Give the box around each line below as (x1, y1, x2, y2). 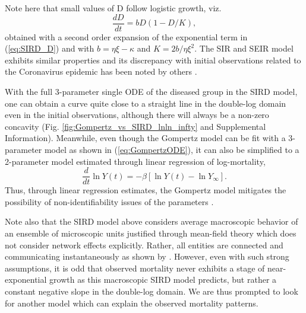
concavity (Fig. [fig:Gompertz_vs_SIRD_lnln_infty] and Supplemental (5, 120, 266, 132)
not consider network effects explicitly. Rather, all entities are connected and (5, 238, 283, 251)
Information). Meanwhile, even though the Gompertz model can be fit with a (5, 132, 286, 144)
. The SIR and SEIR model (194, 42, 294, 55)
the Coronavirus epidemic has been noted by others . (5, 65, 197, 78)
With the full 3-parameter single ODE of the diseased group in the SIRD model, (5, 85, 298, 98)
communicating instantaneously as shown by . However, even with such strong (5, 250, 289, 263)
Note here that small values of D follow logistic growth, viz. (5, 2, 222, 14)
